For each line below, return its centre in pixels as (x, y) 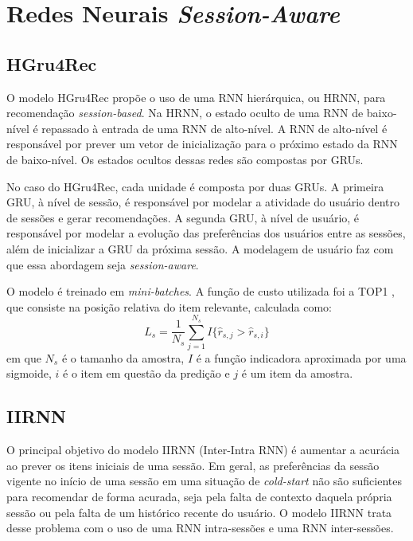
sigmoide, (29, 373)
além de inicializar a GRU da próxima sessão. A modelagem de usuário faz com (200, 248)
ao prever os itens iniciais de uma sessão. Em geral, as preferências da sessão (193, 465)
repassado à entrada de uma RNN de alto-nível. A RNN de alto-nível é (214, 128)
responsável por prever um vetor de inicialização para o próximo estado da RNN (202, 144)
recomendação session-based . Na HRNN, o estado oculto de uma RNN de (185, 113)
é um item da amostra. (297, 373)
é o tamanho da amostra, (123, 357)
